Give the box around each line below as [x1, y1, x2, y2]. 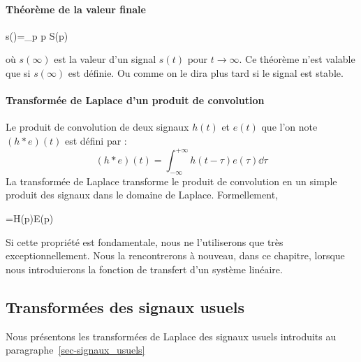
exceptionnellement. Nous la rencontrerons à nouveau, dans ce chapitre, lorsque [6, 248, 345, 263]
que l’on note [261, 120, 318, 134]
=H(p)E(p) [6, 211, 54, 226]
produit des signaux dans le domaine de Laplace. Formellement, [6, 187, 278, 202]
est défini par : [64, 133, 127, 147]
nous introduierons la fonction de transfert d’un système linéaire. [6, 261, 283, 276]
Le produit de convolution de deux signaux [6, 120, 189, 134]
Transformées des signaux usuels [6, 296, 245, 317]
